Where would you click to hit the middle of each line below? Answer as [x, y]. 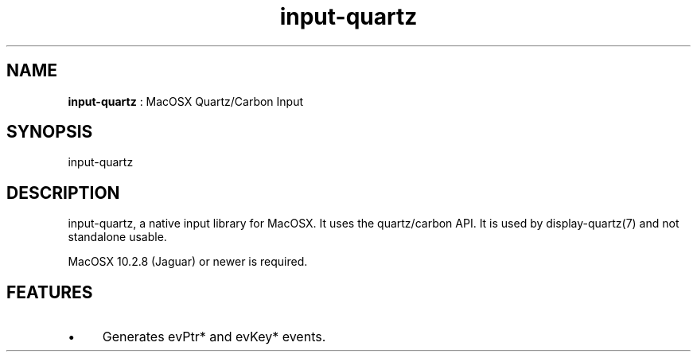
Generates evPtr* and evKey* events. [214, 337]
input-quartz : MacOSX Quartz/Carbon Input [186, 101]
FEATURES [50, 292]
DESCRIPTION [63, 193]
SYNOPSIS [50, 132]
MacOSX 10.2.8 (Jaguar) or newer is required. [188, 262]
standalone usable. [117, 237]
